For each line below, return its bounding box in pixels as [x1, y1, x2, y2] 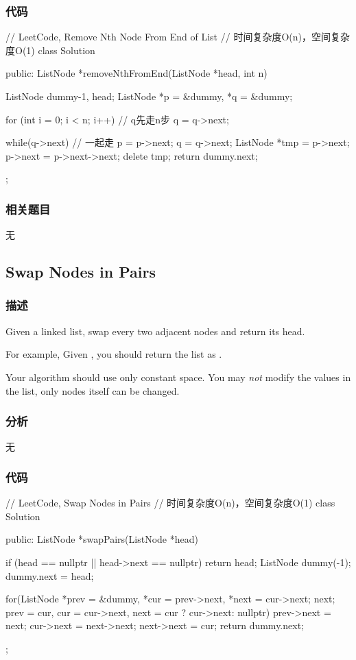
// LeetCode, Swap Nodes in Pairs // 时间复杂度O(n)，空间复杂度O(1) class [5, 496, 335, 510]
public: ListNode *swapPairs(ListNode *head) [5, 532, 198, 546]
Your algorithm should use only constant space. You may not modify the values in [5, 369, 351, 384]
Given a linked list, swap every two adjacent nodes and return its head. [5, 323, 305, 338]
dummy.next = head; [5, 568, 94, 583]
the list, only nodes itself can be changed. [5, 383, 180, 398]
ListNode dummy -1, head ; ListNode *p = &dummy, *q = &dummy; [5, 89, 293, 103]
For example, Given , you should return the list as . [5, 347, 222, 361]
